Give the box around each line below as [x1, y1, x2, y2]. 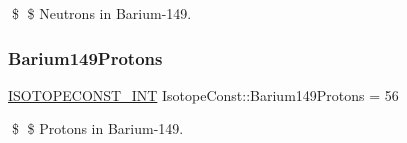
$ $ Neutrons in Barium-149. [11, 3, 192, 23]
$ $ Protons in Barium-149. [11, 118, 184, 139]
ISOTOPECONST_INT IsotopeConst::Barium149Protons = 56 [8, 84, 399, 105]
